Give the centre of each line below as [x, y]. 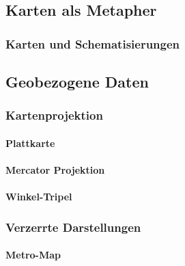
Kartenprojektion [54, 115]
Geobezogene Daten [77, 82]
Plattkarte [30, 143]
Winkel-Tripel [39, 197]
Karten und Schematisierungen [93, 43]
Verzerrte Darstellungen [73, 227]
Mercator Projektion [55, 170]
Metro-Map [33, 255]
